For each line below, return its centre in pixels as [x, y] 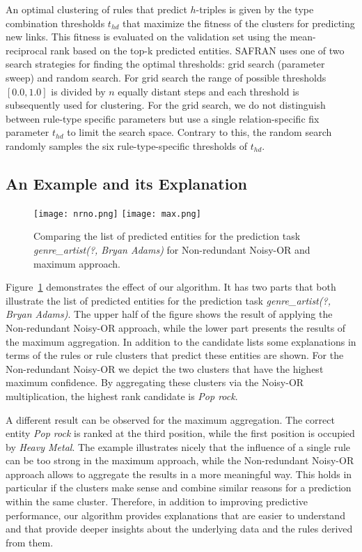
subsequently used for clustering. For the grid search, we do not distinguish [166, 105]
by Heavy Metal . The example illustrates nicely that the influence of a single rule [178, 446]
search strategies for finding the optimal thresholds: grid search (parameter [165, 64]
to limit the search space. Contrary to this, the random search [199, 132]
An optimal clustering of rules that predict [96, 9]
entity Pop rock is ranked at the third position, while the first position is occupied [180, 433]
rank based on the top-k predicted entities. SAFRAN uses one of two [197, 50]
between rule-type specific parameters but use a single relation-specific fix [163, 118]
